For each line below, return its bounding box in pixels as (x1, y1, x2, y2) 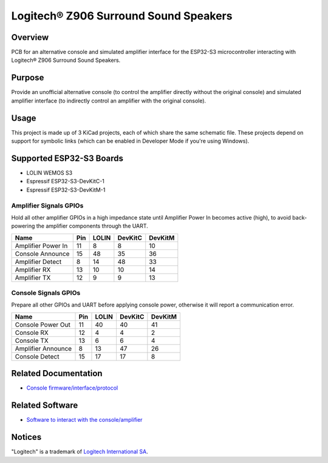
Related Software (11, 400, 78, 411)
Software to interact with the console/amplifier (26, 416, 143, 424)
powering (11, 222, 35, 230)
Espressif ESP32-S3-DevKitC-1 (26, 178, 104, 185)
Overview (11, 32, 49, 42)
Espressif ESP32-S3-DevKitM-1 (26, 186, 106, 194)
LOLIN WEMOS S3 (26, 169, 73, 176)
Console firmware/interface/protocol (26, 384, 118, 391)
